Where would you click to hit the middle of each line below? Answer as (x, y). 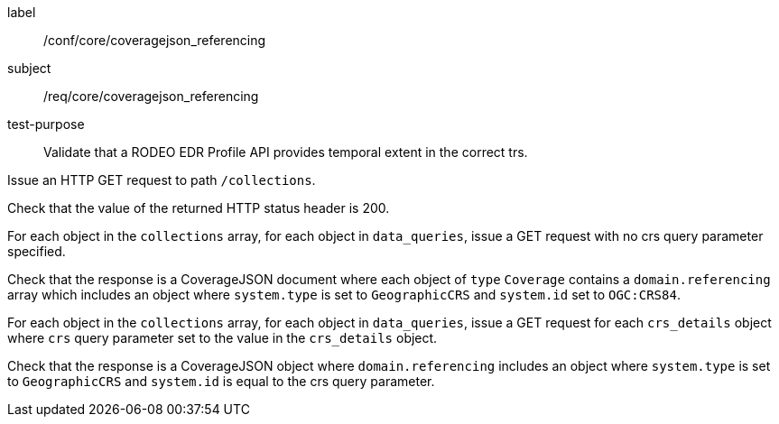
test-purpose (46, 124)
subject (29, 68)
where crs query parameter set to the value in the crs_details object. (223, 338)
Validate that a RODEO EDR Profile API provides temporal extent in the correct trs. (286, 152)
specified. (37, 251)
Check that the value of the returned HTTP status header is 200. (199, 208)
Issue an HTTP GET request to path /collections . (162, 180)
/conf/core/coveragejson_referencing (155, 40)
